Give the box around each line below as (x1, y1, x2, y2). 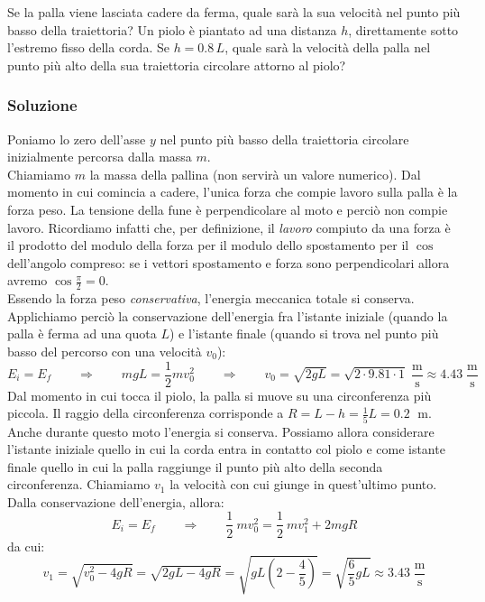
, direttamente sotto (348, 20, 459, 39)
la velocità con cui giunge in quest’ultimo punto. (169, 475, 437, 494)
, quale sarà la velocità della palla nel (224, 38, 431, 57)
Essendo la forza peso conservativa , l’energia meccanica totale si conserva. (7, 289, 415, 308)
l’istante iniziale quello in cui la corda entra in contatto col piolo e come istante (7, 440, 445, 458)
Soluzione (7, 94, 78, 116)
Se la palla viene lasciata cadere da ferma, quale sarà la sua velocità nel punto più (7, 3, 461, 21)
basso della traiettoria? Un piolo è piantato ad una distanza (7, 20, 337, 39)
